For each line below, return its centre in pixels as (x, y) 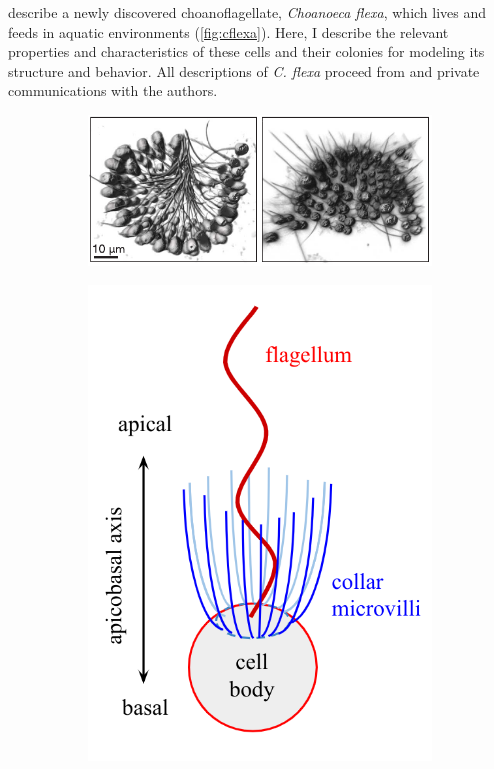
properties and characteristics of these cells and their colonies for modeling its (246, 51)
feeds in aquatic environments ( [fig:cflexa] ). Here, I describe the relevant (228, 31)
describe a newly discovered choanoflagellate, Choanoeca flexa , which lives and (247, 12)
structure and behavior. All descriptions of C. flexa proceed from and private (244, 70)
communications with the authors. (113, 90)
